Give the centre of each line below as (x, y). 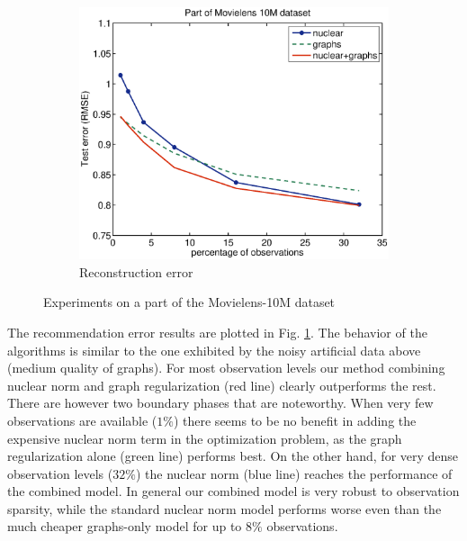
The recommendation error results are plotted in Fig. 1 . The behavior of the (217, 332)
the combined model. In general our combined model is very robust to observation (233, 491)
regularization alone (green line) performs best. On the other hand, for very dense (233, 456)
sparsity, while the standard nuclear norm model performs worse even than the (225, 508)
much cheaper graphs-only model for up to (125, 526)
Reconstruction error (136, 271)
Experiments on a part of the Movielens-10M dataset (189, 302)
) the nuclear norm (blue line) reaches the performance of (294, 473)
